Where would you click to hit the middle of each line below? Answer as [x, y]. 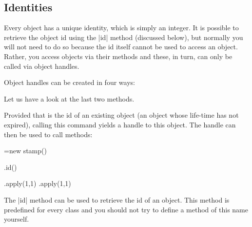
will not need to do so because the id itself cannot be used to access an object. [121, 47]
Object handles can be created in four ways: [69, 82]
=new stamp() [25, 151]
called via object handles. [42, 66]
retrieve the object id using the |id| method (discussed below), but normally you [124, 37]
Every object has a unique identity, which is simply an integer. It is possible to [121, 28]
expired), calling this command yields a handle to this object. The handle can [120, 124]
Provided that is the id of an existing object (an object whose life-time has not [121, 115]
